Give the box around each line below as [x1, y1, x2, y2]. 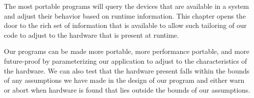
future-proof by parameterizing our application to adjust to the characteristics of [4, 55, 247, 66]
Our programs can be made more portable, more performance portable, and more [4, 46, 250, 56]
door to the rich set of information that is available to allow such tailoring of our [4, 20, 247, 30]
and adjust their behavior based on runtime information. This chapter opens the [4, 10, 246, 21]
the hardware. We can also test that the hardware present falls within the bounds [4, 65, 250, 75]
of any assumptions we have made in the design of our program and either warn [4, 75, 245, 85]
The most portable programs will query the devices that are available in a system [4, 1, 249, 11]
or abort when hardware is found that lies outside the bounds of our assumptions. [4, 84, 251, 95]
